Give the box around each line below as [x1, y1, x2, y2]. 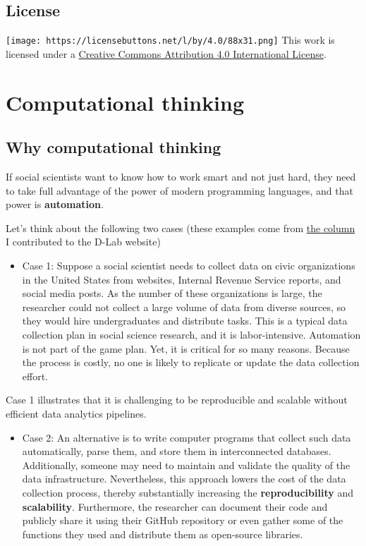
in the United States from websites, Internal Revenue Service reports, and [22, 272, 341, 286]
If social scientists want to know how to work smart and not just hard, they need [6, 169, 356, 184]
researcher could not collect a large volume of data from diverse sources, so [22, 299, 346, 314]
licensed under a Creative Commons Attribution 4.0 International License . [6, 46, 327, 61]
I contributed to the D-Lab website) [6, 234, 161, 249]
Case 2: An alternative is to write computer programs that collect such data [22, 430, 351, 444]
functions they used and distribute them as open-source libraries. [22, 526, 303, 541]
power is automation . [6, 197, 104, 212]
